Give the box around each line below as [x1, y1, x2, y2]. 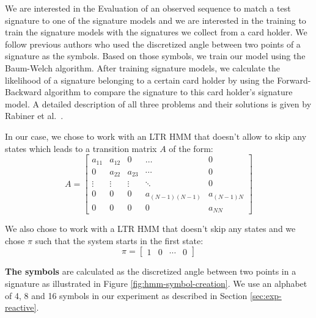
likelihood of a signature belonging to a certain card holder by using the [5, 73, 274, 86]
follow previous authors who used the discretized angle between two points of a [5, 37, 301, 50]
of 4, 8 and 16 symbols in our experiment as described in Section [5, 289, 248, 302]
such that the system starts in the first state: [35, 234, 204, 247]
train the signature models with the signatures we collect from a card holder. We [5, 26, 307, 38]
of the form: [169, 142, 213, 154]
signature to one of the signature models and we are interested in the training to [5, 13, 306, 26]
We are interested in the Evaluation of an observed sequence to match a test [5, 2, 291, 14]
